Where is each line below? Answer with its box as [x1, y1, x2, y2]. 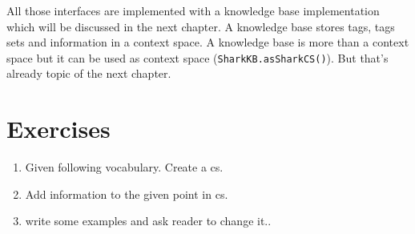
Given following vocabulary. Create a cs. [25, 159, 224, 175]
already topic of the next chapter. [6, 65, 171, 82]
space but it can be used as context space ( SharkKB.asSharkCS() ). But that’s [6, 49, 389, 66]
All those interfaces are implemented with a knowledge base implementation [6, 2, 380, 18]
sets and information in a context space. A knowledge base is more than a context [6, 34, 409, 50]
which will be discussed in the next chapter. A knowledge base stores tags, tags [6, 18, 395, 34]
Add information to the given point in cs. [25, 185, 228, 202]
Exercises [6, 112, 111, 145]
